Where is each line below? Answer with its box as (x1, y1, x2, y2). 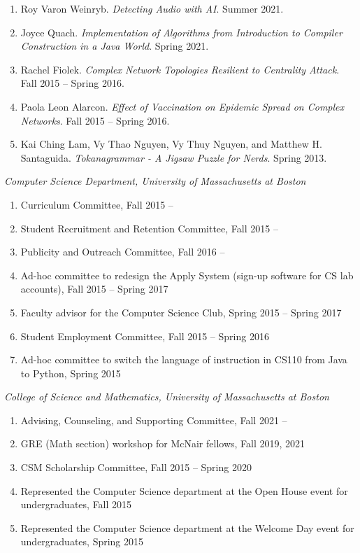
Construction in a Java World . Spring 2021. (20, 38, 209, 53)
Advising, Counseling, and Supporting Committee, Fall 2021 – (20, 412, 287, 427)
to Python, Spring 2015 (20, 365, 121, 380)
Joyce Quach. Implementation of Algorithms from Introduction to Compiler (20, 24, 343, 39)
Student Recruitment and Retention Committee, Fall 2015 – (20, 220, 278, 235)
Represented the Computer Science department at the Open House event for (20, 483, 348, 498)
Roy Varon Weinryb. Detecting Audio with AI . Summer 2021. (20, 1, 284, 15)
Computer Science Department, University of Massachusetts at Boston (4, 174, 306, 188)
